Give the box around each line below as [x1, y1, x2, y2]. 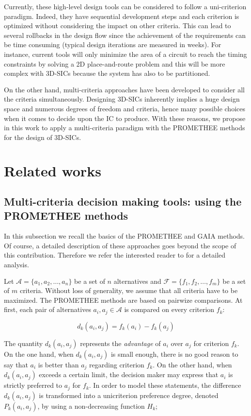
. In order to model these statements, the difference [89, 380, 241, 390]
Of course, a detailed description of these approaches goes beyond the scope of [4, 240, 236, 250]
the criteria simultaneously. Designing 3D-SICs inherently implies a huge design [4, 94, 240, 104]
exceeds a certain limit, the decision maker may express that [39, 369, 219, 380]
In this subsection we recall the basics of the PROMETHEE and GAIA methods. [4, 231, 245, 241]
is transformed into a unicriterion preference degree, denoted [39, 390, 219, 400]
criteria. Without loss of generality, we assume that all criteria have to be [19, 285, 238, 295]
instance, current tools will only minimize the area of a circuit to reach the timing [4, 49, 247, 59]
